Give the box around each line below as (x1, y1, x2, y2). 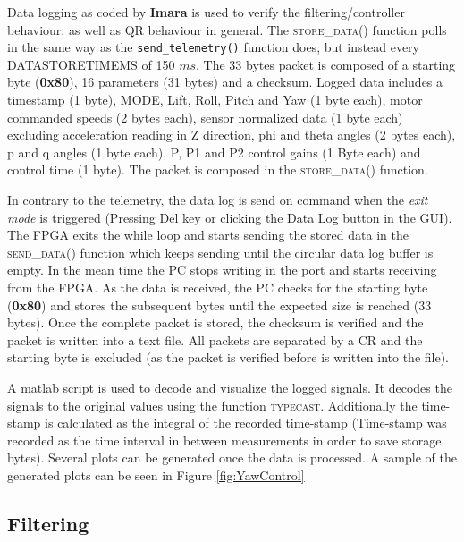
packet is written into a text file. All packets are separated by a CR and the (7, 330, 423, 349)
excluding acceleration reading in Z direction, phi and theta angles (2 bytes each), (7, 125, 456, 144)
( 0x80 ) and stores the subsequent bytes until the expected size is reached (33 (7, 295, 432, 314)
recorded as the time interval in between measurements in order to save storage (7, 430, 442, 449)
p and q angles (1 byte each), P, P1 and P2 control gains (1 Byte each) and (7, 142, 421, 161)
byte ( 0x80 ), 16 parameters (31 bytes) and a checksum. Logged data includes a (7, 72, 443, 91)
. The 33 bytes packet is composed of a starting (196, 55, 456, 73)
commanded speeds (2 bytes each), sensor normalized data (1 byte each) (7, 107, 403, 126)
